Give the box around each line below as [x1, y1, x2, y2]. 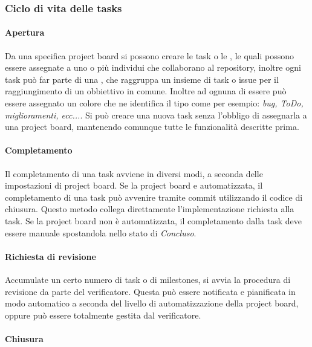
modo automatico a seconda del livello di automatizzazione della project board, [5, 297, 299, 310]
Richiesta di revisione [5, 250, 96, 262]
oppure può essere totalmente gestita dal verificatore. [5, 308, 201, 321]
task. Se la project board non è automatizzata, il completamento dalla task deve [5, 214, 302, 227]
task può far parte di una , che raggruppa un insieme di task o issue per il [5, 73, 279, 85]
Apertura [5, 26, 45, 39]
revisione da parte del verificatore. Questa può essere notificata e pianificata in [5, 285, 296, 297]
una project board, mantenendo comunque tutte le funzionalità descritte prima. [5, 120, 299, 133]
